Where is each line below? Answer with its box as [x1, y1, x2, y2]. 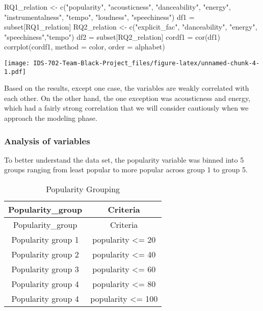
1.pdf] [4, 68, 26, 75]
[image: [4, 59, 30, 67]
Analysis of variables [4, 134, 90, 147]
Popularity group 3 [11, 263, 79, 275]
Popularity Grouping [46, 183, 120, 195]
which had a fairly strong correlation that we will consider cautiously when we [4, 102, 249, 113]
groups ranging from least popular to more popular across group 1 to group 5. [4, 164, 248, 175]
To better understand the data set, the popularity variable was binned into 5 [4, 154, 244, 165]
